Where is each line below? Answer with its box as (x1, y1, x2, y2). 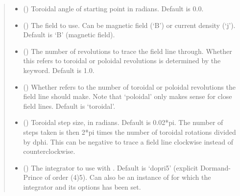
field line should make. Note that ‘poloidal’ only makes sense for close (23, 91, 232, 101)
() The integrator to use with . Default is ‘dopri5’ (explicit (23, 162, 198, 172)
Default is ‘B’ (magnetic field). (23, 29, 115, 40)
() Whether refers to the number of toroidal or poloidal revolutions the (23, 81, 236, 92)
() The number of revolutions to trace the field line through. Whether (23, 46, 232, 56)
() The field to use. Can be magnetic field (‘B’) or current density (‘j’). (23, 20, 236, 30)
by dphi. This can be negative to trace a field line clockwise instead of (23, 136, 234, 147)
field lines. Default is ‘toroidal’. (23, 100, 116, 111)
